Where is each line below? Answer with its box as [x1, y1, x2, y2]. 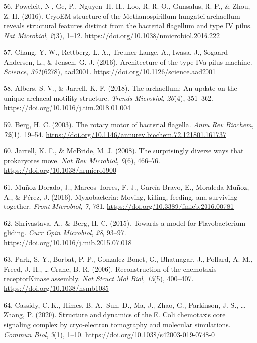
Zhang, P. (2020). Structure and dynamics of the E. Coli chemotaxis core [4, 309, 226, 320]
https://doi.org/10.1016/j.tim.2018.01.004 [4, 102, 131, 113]
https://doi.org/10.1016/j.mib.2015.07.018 [4, 237, 132, 247]
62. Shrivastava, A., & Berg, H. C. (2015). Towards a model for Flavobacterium [4, 217, 246, 228]
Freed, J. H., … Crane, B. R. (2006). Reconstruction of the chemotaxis [4, 264, 217, 274]
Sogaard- [204, 47, 230, 57]
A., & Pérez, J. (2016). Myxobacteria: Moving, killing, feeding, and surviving [4, 191, 238, 202]
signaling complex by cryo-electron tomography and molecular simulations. [4, 319, 231, 330]
